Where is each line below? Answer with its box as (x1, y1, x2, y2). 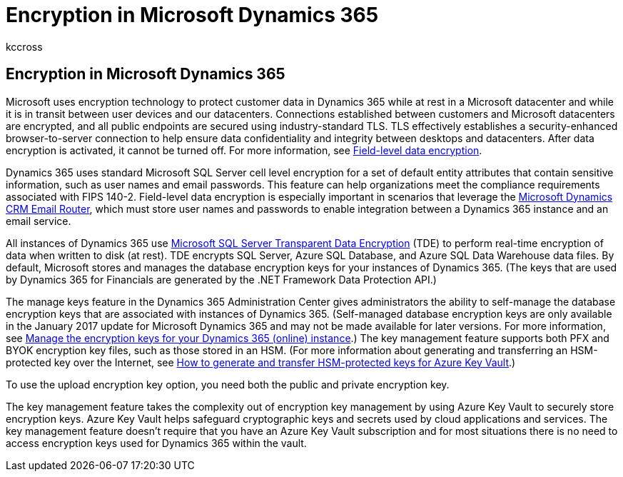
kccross (6, 40, 43, 53)
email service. (6, 214, 71, 227)
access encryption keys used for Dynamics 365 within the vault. (6, 436, 307, 449)
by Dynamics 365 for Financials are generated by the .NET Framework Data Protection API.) (6, 273, 437, 286)
